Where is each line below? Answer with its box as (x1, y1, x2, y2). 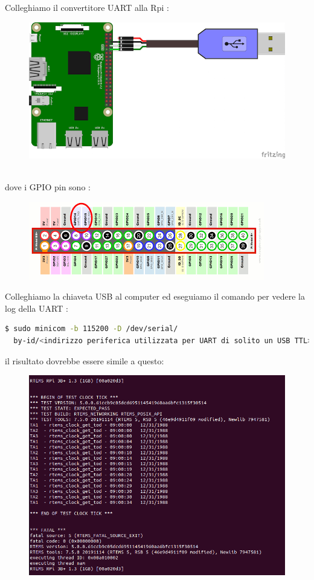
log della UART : (5, 301, 68, 314)
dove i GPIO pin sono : (5, 181, 91, 193)
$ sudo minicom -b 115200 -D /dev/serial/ (5, 324, 178, 333)
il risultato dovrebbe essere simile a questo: (5, 354, 164, 367)
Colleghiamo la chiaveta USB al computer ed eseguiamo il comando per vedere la (5, 290, 305, 303)
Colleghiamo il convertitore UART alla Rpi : (5, 1, 169, 13)
